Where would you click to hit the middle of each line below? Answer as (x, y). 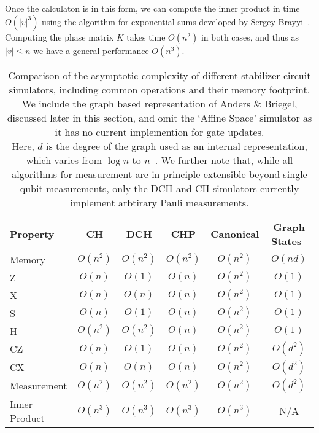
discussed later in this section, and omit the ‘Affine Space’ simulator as (159, 117)
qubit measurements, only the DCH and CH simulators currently (159, 188)
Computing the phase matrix (60, 37)
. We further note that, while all (224, 160)
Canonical (235, 234)
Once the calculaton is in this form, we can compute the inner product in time (152, 8)
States (286, 241)
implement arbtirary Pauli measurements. (159, 202)
